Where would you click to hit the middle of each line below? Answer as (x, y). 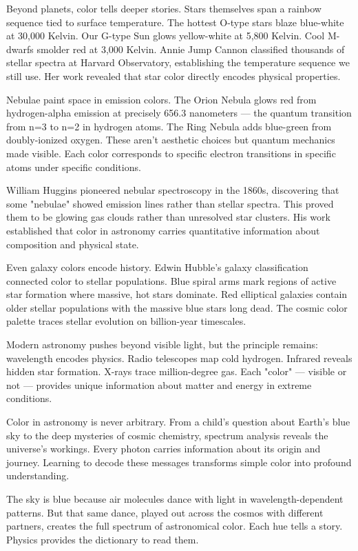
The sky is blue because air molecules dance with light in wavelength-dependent (175, 499)
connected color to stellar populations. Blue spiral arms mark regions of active (171, 280)
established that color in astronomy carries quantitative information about (163, 230)
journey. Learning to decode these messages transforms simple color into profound (179, 462)
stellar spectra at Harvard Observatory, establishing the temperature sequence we (178, 62)
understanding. (38, 475)
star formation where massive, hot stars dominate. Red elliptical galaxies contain (177, 294)
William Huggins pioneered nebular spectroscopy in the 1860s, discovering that (173, 190)
